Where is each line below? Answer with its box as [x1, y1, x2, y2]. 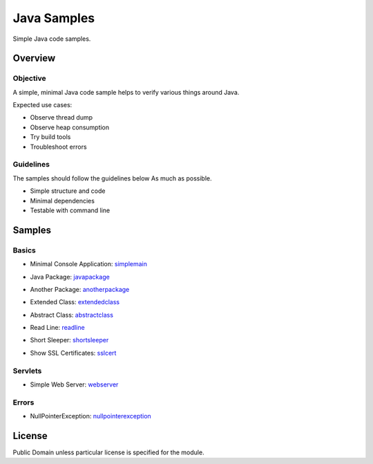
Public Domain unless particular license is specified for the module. [12, 448, 204, 456]
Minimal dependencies [30, 196, 95, 205]
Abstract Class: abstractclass [30, 310, 114, 319]
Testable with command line [30, 206, 111, 214]
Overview [12, 53, 56, 64]
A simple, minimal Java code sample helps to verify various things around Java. [12, 88, 240, 96]
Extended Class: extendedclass [30, 298, 120, 306]
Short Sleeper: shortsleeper [30, 336, 109, 344]
